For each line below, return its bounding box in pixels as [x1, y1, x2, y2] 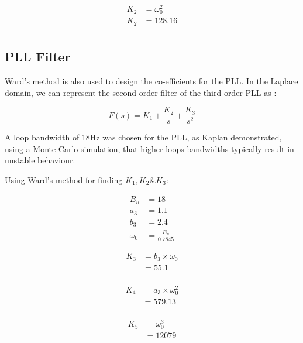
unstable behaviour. [5, 154, 75, 166]
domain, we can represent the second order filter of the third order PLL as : [5, 86, 277, 98]
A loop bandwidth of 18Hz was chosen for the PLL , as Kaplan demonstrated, [5, 131, 282, 143]
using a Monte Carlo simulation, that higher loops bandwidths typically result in [5, 142, 294, 155]
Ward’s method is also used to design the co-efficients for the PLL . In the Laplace [5, 74, 298, 87]
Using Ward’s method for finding [5, 174, 123, 186]
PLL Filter [5, 47, 71, 66]
